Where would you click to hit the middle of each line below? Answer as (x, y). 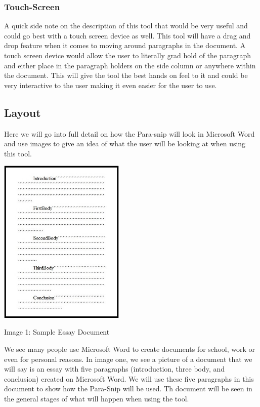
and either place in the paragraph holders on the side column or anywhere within (130, 65)
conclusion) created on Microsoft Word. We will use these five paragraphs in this (129, 378)
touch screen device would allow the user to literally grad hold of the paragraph (128, 55)
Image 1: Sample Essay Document (57, 332)
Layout (23, 112)
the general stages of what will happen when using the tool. (97, 398)
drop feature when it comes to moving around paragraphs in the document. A (125, 45)
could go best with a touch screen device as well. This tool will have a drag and (127, 35)
